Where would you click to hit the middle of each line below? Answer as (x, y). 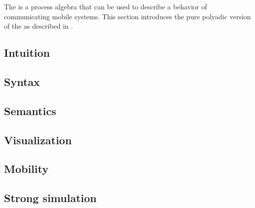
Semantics (30, 110)
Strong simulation (50, 198)
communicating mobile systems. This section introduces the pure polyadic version (127, 16)
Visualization (38, 140)
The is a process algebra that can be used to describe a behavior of (106, 6)
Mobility (26, 169)
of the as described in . (39, 26)
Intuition (27, 53)
